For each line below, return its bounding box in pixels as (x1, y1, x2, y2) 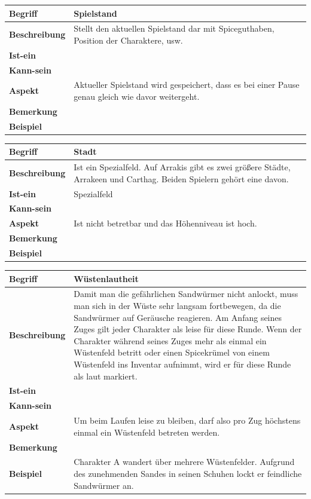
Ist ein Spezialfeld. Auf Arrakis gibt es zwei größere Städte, (74, 161, 291, 173)
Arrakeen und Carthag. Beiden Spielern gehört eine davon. (74, 172, 289, 185)
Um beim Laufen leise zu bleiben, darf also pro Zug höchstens (74, 414, 301, 427)
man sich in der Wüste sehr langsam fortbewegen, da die (74, 299, 281, 312)
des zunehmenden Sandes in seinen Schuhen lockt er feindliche (74, 467, 302, 479)
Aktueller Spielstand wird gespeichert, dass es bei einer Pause (74, 78, 300, 91)
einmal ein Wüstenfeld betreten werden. (74, 425, 220, 438)
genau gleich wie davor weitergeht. (74, 90, 200, 103)
